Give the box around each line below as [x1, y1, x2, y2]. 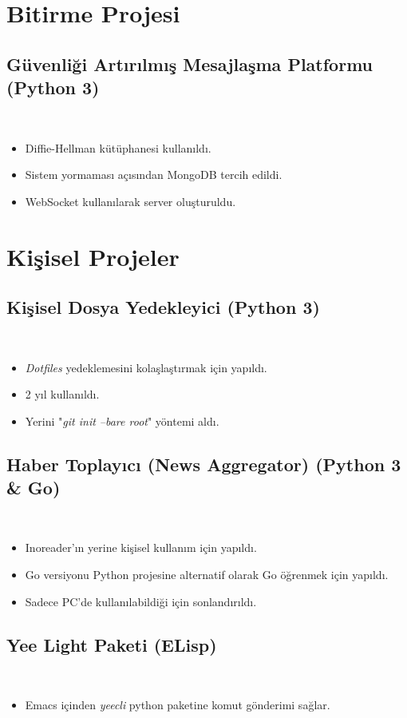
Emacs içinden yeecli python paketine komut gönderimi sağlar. [25, 696, 330, 713]
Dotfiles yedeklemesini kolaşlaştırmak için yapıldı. [25, 359, 267, 375]
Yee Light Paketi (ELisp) [6, 632, 217, 657]
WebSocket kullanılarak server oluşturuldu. [25, 192, 236, 209]
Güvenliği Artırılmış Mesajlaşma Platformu [6, 51, 373, 76]
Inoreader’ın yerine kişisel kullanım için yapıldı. [25, 539, 257, 556]
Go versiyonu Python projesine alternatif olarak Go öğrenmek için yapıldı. [25, 566, 389, 583]
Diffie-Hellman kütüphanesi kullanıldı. [25, 139, 211, 156]
